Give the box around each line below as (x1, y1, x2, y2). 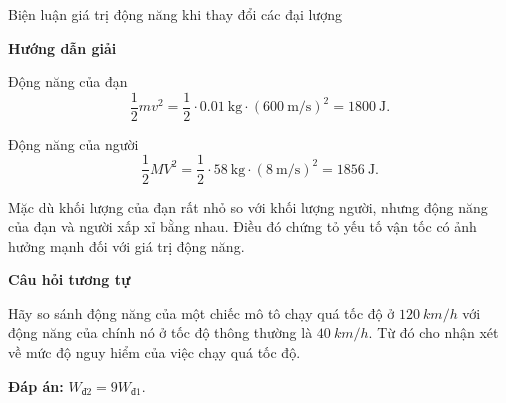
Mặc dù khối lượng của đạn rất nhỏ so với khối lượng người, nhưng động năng (8, 196, 488, 217)
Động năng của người (8, 133, 139, 154)
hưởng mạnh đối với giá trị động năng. (8, 235, 245, 256)
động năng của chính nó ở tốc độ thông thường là (8, 322, 313, 343)
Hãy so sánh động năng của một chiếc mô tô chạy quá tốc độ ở (8, 302, 395, 323)
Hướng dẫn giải (8, 37, 117, 58)
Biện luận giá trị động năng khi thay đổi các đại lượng (8, 4, 342, 24)
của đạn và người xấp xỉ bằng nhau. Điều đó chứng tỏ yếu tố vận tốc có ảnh (8, 216, 477, 237)
